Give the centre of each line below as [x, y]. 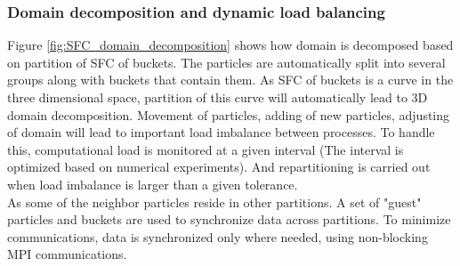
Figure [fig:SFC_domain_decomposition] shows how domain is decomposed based [230, 45]
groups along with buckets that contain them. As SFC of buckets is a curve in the [230, 80]
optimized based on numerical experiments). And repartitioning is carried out [219, 167]
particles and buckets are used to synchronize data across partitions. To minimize [229, 219]
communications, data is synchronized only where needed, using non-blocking [218, 236]
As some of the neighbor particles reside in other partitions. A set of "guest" [214, 202]
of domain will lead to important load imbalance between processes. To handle [221, 132]
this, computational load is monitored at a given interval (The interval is [206, 149]
